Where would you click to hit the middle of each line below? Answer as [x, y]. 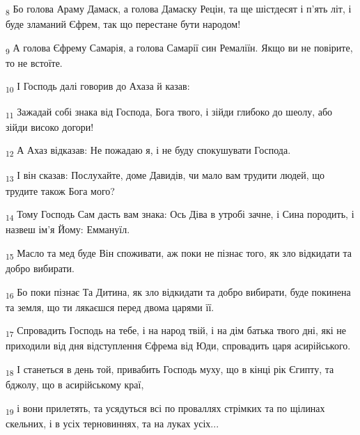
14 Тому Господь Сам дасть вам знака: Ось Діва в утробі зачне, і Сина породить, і [180, 215]
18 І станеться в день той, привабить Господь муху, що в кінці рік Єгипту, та [170, 370]
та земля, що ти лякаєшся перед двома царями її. [110, 307]
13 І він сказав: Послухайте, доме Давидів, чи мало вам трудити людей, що [165, 176]
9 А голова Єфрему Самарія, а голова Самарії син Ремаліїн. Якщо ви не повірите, [179, 48]
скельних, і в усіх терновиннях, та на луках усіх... [112, 423]
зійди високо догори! [50, 126]
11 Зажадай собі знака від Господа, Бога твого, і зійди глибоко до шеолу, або [169, 112]
